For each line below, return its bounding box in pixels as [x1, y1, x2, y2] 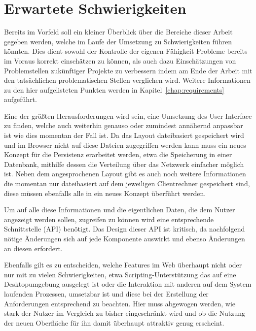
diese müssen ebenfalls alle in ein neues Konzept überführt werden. [4, 188, 206, 198]
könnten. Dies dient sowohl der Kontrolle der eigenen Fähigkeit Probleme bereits [4, 46, 248, 56]
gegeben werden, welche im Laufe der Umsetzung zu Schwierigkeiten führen [4, 36, 232, 46]
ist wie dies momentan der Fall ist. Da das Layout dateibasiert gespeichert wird [4, 130, 244, 140]
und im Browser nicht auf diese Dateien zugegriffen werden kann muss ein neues [4, 139, 246, 150]
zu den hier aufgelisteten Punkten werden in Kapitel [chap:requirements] [4, 84, 224, 95]
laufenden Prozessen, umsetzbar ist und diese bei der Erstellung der [4, 288, 209, 298]
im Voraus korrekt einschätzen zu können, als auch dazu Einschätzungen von [4, 55, 236, 66]
